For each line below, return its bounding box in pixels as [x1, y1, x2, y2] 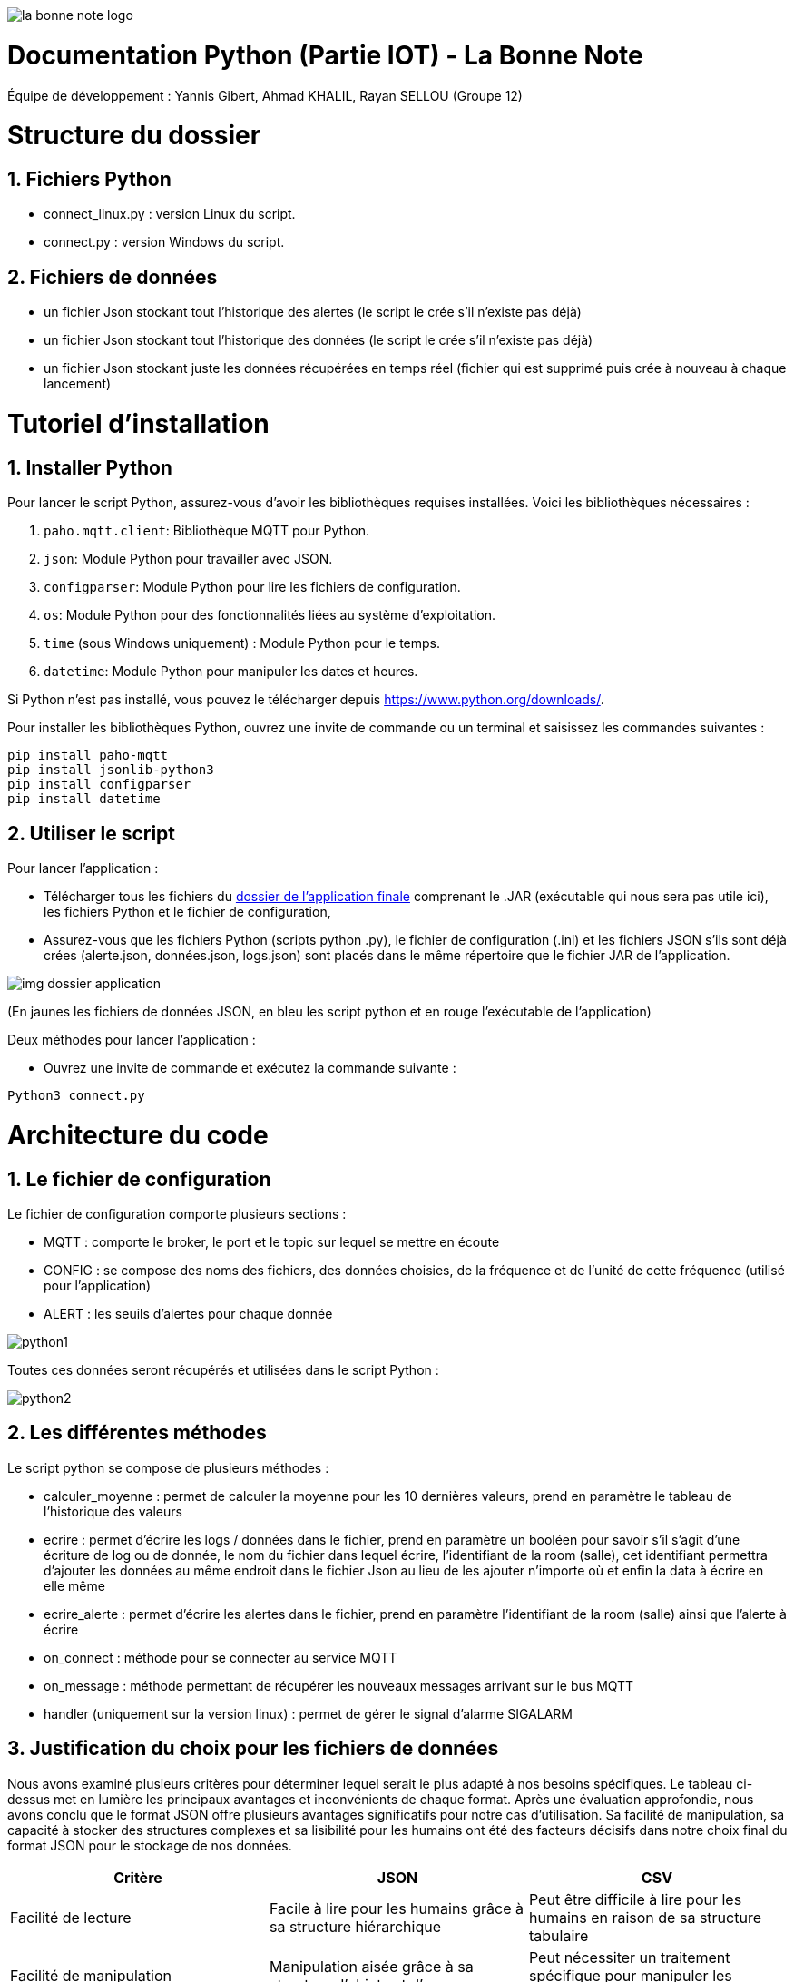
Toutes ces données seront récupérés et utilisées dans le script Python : [7, 1361, 439, 1378]
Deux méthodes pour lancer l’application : [7, 1032, 256, 1048]
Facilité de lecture [10, 1908, 132, 1927]
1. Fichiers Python [7, 168, 172, 191]
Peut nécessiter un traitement [528, 1948, 730, 1967]
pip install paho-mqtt [7, 748, 169, 763]
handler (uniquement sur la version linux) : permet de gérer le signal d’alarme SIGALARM [44, 1705, 573, 1722]
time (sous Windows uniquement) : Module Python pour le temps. [44, 635, 441, 652]
